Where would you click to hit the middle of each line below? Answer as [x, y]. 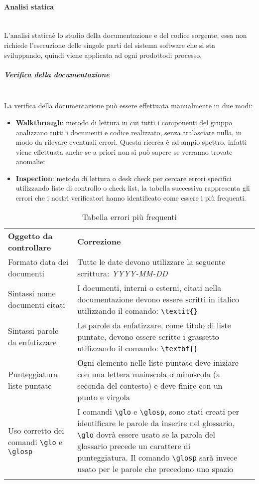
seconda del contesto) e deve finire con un [150, 385]
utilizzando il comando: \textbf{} [137, 348]
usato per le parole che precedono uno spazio [155, 469]
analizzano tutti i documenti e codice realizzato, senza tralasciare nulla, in [129, 132]
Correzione [99, 242]
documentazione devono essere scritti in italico [158, 299]
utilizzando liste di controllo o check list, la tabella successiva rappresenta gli [133, 188]
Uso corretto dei [36, 430]
